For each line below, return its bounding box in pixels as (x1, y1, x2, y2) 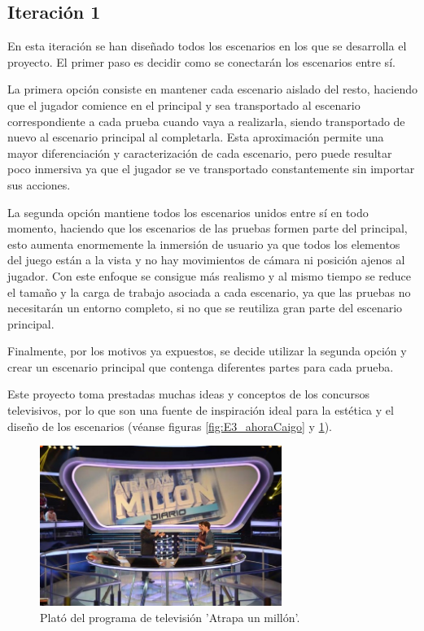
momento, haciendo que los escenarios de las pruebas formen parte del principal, (7, 220, 408, 237)
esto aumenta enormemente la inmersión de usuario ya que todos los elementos (7, 235, 400, 252)
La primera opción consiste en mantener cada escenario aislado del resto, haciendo (7, 81, 417, 98)
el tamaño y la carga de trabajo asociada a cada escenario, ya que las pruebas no (7, 283, 411, 300)
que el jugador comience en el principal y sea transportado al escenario (7, 96, 361, 113)
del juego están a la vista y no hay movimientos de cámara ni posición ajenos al (7, 251, 405, 268)
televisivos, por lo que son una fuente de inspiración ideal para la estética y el (7, 402, 394, 419)
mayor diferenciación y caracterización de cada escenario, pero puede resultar (7, 144, 392, 161)
